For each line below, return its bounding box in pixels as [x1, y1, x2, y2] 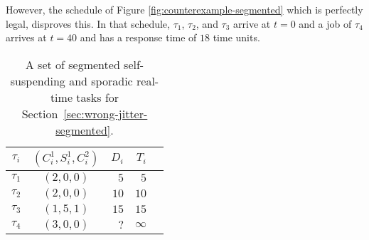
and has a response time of [80, 30, 197, 45]
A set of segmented [25, 56, 120, 73]
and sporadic [69, 72, 133, 89]
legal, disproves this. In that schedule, [6, 16, 170, 31]
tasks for [76, 88, 119, 105]
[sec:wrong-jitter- [63, 105, 148, 122]
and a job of [299, 16, 352, 31]
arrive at [233, 16, 271, 31]
